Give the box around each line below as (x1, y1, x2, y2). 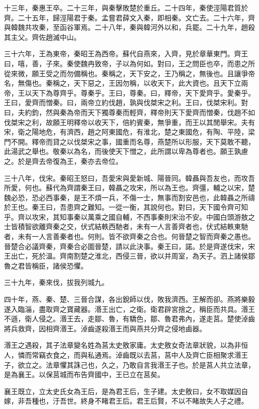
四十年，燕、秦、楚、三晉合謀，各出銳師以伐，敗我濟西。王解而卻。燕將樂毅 (4, 294, 255, 304)
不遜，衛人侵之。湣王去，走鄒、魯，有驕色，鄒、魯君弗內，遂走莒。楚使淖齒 (4, 313, 255, 324)
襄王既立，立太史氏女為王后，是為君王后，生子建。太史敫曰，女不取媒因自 (4, 386, 248, 396)
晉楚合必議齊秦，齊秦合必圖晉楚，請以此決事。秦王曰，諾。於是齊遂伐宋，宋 (4, 241, 255, 251)
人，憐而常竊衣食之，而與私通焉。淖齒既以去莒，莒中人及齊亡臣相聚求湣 (4, 350, 241, 360)
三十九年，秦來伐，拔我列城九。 (4, 277, 109, 287)
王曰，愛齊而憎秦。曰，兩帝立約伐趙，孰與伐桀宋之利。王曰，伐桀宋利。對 (4, 97, 248, 108)
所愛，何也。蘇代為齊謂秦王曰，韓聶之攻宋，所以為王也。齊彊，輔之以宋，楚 (4, 182, 255, 193)
